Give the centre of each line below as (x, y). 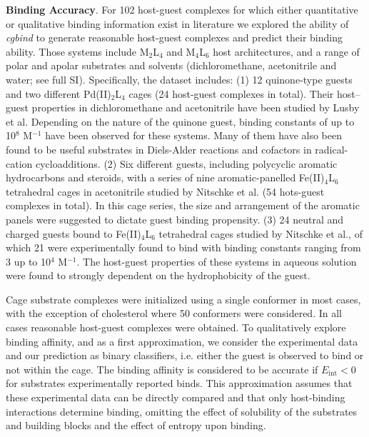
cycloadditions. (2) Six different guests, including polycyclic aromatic (186, 163)
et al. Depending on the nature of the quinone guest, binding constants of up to (180, 121)
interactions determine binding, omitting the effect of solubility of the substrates (182, 411)
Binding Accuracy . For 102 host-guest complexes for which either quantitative (182, 9)
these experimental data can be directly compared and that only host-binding (176, 397)
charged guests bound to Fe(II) (74, 233)
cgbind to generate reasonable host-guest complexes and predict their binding (175, 37)
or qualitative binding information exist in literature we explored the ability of (177, 23)
